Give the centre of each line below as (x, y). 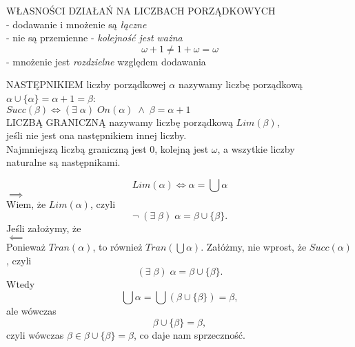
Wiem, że (26, 203)
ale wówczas (31, 310)
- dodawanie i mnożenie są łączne (77, 24)
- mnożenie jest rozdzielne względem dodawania (106, 61)
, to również (118, 247)
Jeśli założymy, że (44, 228)
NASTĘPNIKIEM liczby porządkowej (86, 84)
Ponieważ (26, 247)
